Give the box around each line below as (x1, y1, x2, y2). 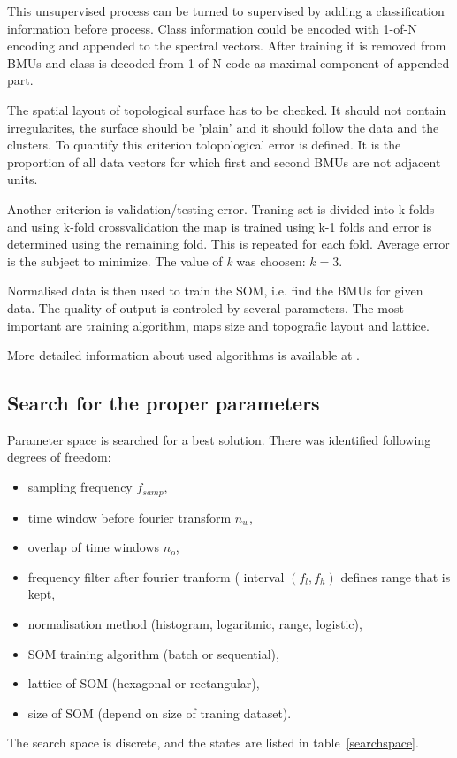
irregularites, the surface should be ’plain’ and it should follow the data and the (7, 118, 439, 136)
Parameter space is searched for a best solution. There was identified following (7, 430, 431, 448)
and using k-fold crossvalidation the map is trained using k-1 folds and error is (7, 217, 432, 235)
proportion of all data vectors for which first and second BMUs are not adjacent (7, 152, 441, 171)
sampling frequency (27, 478, 133, 496)
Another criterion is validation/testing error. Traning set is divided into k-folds (7, 199, 435, 218)
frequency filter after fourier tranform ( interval (27, 567, 285, 586)
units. (7, 170, 38, 188)
